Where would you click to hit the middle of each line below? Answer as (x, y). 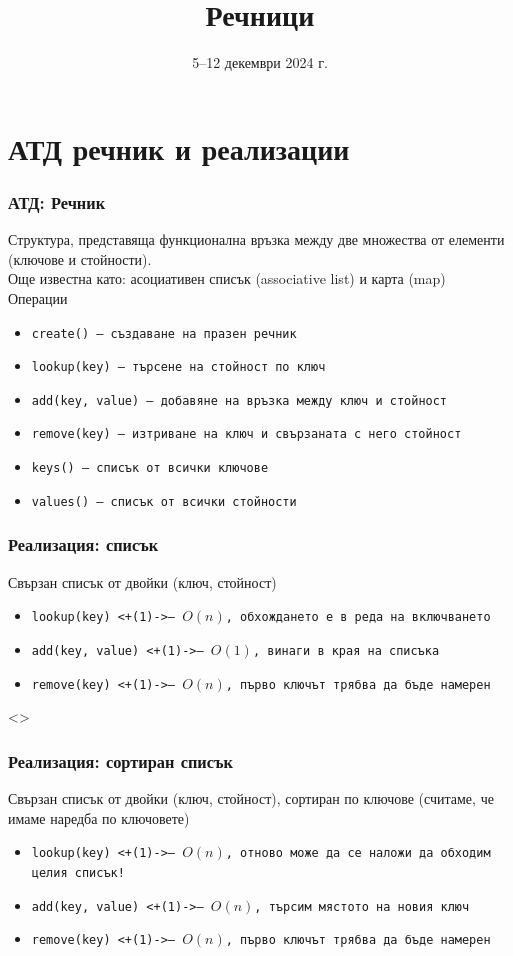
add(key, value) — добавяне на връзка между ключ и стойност (239, 400)
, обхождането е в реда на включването (358, 617)
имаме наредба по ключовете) (99, 817)
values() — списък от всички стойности (164, 501)
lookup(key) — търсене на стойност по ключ (178, 367)
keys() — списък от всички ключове (150, 468)
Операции (38, 297)
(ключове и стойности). (80, 258)
